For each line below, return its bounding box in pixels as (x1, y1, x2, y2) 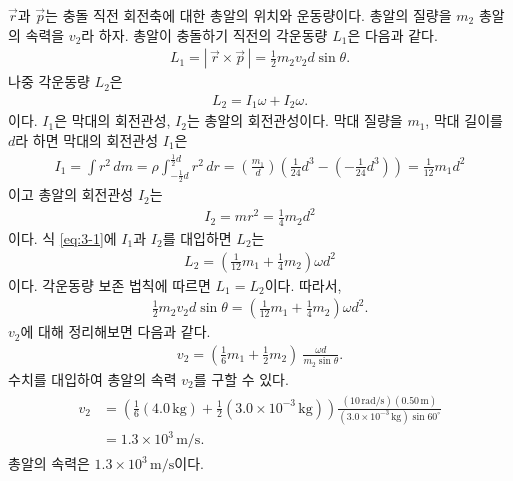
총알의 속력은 (8, 453, 90, 474)
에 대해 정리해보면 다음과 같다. (20, 321, 211, 342)
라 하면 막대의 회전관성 (15, 129, 159, 150)
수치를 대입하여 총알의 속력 (8, 368, 177, 389)
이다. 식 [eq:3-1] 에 (8, 228, 117, 248)
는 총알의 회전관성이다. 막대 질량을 (186, 110, 403, 131)
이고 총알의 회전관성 (8, 184, 134, 205)
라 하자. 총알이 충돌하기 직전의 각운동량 (81, 24, 328, 45)
